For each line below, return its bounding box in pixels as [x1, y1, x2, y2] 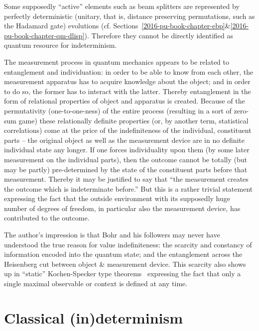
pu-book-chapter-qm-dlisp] [4, 30, 85, 40]
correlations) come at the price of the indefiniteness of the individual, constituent [4, 125, 252, 135]
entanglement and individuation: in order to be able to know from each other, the [4, 66, 254, 77]
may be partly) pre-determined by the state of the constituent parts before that [4, 164, 248, 174]
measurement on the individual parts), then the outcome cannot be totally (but [4, 154, 247, 164]
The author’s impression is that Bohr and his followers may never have [4, 229, 220, 240]
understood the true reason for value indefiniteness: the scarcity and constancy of [4, 239, 252, 249]
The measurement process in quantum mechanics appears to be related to [4, 56, 229, 67]
